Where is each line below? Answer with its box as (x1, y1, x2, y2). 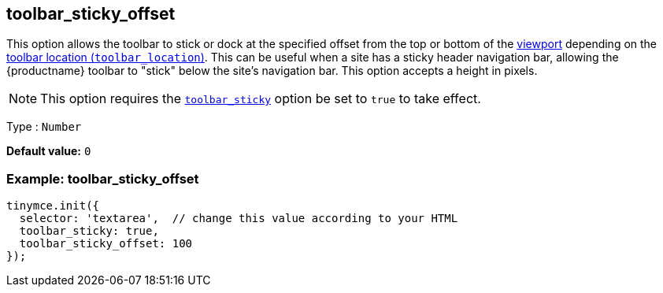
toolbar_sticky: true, (19, 224, 159, 238)
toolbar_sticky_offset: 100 (19, 237, 193, 250)
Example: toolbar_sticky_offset (6, 170, 199, 187)
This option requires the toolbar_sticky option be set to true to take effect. (40, 91, 481, 107)
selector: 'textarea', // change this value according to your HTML (19, 212, 458, 225)
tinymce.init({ (6, 199, 100, 213)
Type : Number (6, 120, 82, 134)
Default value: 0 (6, 144, 91, 158)
